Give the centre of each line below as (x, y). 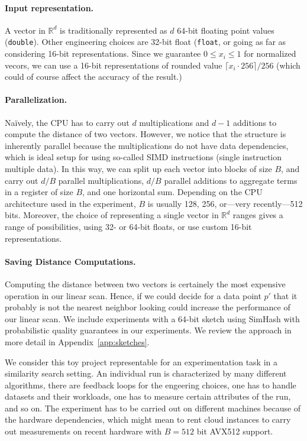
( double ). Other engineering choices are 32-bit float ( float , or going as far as (146, 42)
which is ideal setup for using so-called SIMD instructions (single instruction (143, 157)
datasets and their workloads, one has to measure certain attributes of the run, (148, 396)
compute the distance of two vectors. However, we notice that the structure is (146, 134)
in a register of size (39, 192)
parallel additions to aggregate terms (231, 180)
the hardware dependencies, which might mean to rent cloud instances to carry (148, 419)
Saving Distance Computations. (70, 261)
